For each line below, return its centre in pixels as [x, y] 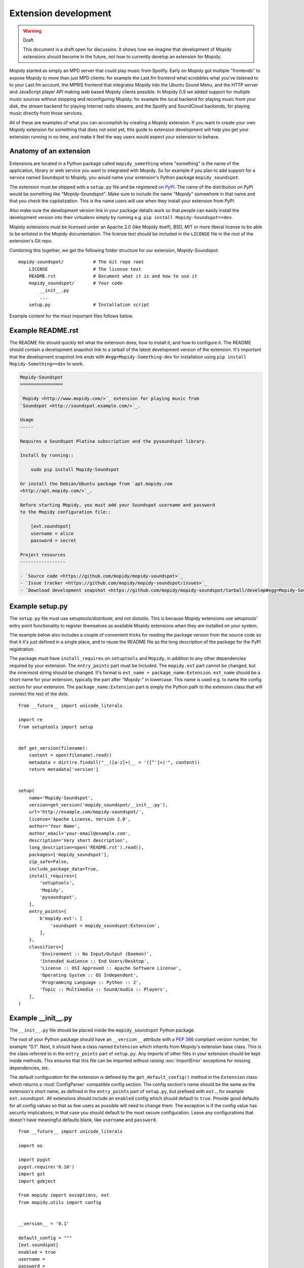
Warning [32, 31]
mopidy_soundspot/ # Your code [75, 283]
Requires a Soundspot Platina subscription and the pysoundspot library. [113, 441]
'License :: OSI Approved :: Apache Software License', [111, 968]
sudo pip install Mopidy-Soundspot [75, 470]
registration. [22, 649]
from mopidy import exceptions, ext [64, 1195]
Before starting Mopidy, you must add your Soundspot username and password [118, 505]
